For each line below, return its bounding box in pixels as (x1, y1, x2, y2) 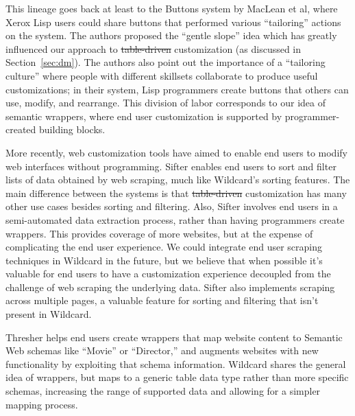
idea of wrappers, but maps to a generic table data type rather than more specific (5, 370, 349, 384)
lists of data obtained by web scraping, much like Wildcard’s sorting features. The (5, 172, 350, 187)
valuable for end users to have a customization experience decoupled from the (5, 266, 331, 281)
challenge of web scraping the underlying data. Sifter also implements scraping (5, 279, 335, 294)
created (5, 122, 36, 137)
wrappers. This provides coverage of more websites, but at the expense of (5, 226, 313, 240)
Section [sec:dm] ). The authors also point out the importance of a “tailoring (5, 55, 326, 69)
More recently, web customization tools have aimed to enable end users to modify (5, 145, 347, 159)
